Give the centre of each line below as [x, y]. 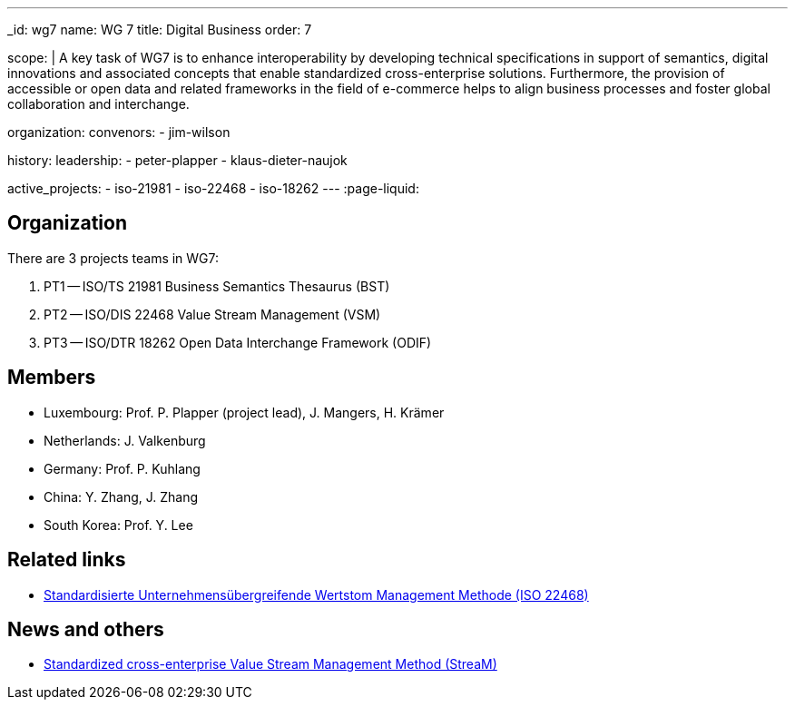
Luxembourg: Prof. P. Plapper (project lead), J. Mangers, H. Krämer [244, 412]
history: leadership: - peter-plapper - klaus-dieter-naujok [177, 160]
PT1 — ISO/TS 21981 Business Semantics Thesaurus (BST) [217, 286]
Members [52, 378]
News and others [86, 629]
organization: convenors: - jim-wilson [119, 132]
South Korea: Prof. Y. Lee [118, 525]
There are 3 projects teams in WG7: [113, 258]
